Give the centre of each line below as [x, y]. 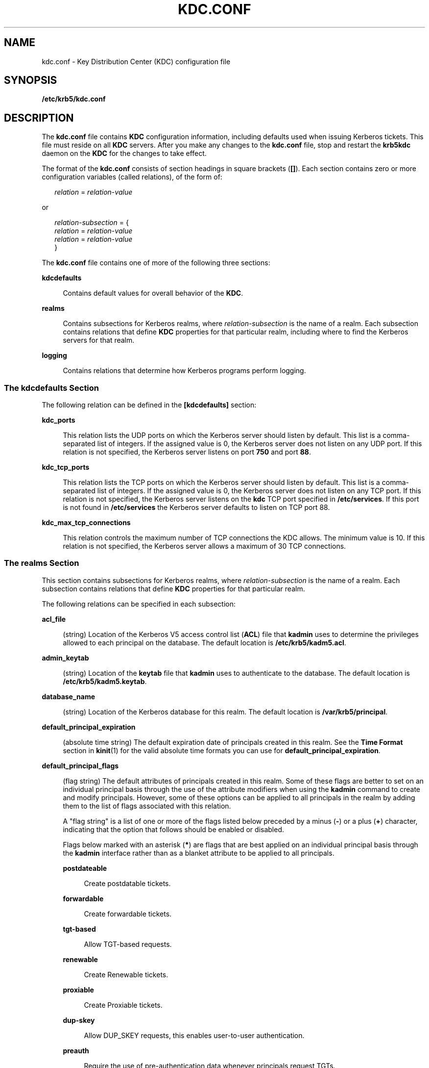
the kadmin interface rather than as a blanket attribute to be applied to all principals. [199, 853]
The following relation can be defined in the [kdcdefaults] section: [149, 405]
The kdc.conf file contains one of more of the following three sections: [156, 263]
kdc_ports [59, 420]
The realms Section [42, 563]
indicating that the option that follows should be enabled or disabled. [174, 829]
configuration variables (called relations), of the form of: [132, 177]
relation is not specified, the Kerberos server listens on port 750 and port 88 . [187, 452]
